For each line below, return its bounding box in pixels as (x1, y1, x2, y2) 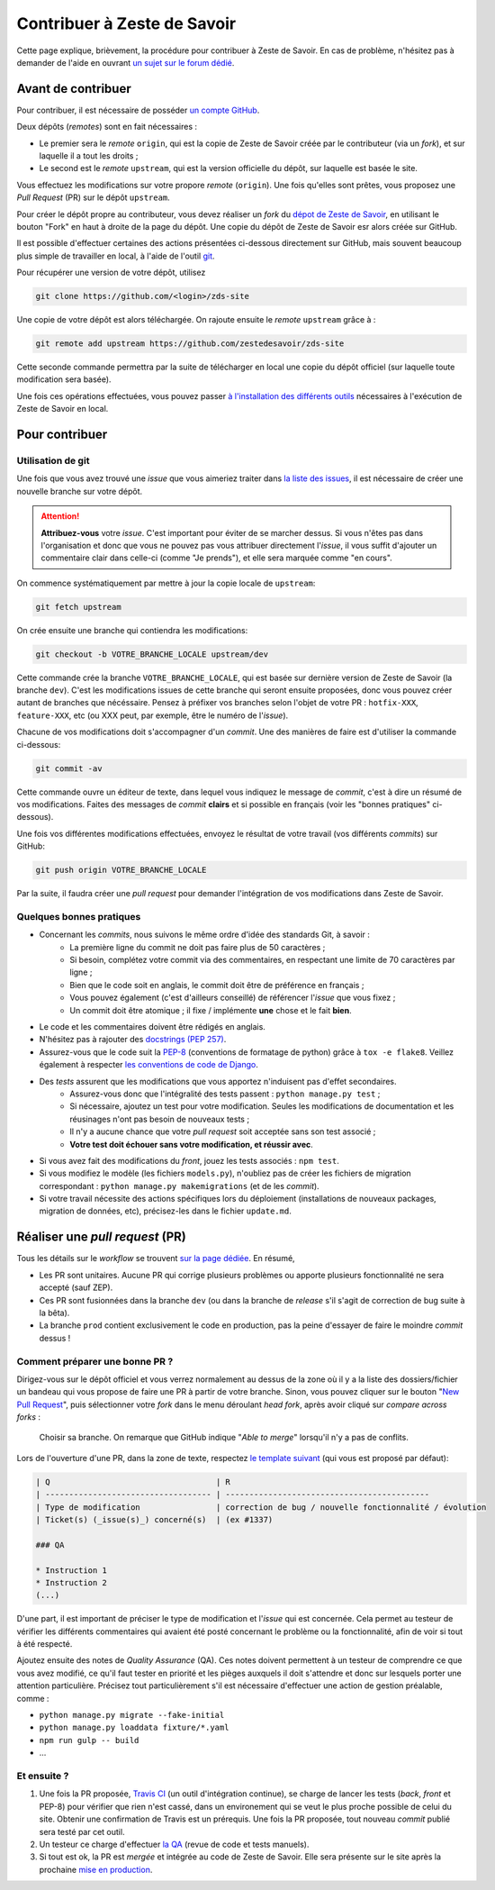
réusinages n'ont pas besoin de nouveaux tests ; (69, 1113, 250, 1124)
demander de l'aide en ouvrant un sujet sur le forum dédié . (16, 57, 235, 68)
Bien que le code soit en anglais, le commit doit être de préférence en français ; (69, 979, 364, 990)
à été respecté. (16, 1639, 73, 1649)
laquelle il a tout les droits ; (39, 150, 139, 161)
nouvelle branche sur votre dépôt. (16, 486, 143, 496)
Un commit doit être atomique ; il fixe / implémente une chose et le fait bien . (69, 1004, 352, 1015)
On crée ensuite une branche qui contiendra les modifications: (16, 624, 248, 635)
